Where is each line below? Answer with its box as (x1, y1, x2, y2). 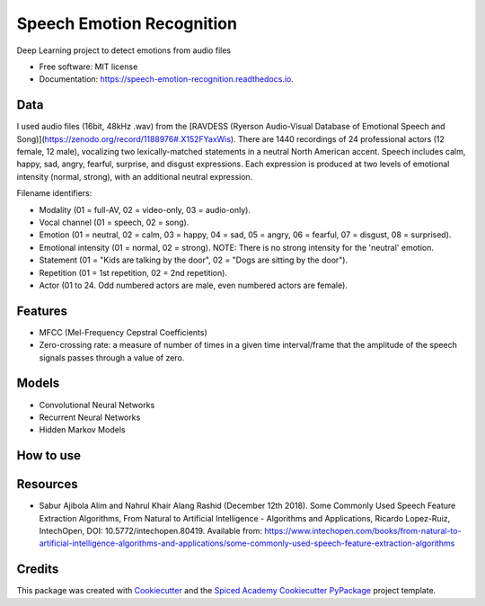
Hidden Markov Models (39, 424, 126, 435)
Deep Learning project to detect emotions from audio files (16, 45, 232, 56)
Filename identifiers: (16, 188, 93, 199)
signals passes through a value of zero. (39, 352, 185, 363)
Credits (16, 562, 59, 577)
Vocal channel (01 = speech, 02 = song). (39, 217, 190, 227)
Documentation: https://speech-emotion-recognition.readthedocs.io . (39, 74, 294, 85)
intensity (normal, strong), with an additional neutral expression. (16, 171, 253, 182)
